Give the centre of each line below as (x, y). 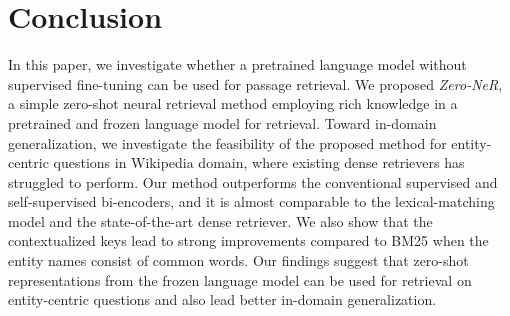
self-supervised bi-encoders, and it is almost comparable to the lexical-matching (251, 201)
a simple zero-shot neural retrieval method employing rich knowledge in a (233, 103)
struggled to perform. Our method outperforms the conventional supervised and (253, 181)
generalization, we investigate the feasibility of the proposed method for (227, 142)
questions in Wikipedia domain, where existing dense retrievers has (259, 162)
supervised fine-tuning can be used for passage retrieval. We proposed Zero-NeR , (255, 83)
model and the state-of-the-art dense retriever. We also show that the (220, 220)
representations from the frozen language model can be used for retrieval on (240, 279)
